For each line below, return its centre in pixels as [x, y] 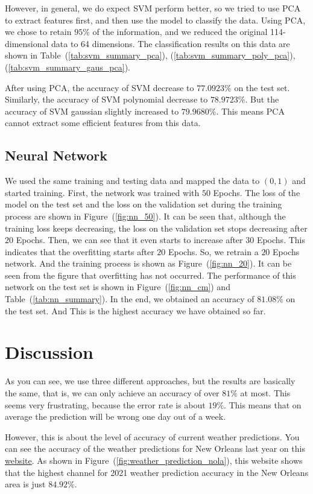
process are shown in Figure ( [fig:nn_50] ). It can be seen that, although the [145, 216]
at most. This [265, 392]
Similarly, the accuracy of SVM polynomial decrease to [106, 99]
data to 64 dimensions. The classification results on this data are [171, 43]
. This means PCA [250, 111]
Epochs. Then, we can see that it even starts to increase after [129, 240]
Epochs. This [281, 240]
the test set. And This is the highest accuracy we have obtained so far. [135, 310]
